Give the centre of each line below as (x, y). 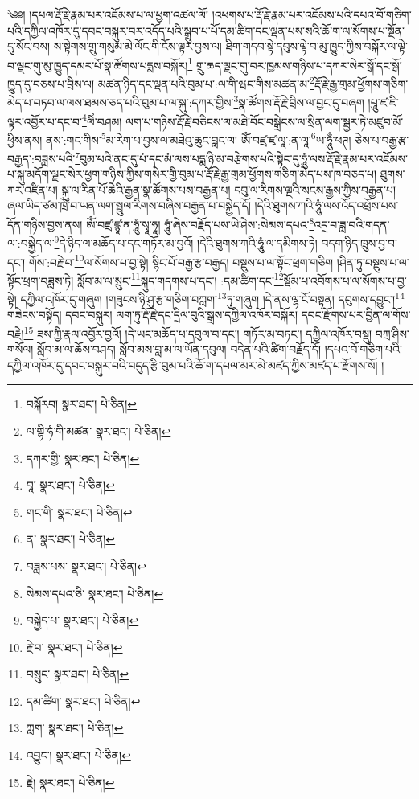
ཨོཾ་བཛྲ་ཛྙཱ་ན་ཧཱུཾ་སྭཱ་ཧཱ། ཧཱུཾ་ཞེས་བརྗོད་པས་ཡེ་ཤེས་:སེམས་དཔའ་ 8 (200, 223)
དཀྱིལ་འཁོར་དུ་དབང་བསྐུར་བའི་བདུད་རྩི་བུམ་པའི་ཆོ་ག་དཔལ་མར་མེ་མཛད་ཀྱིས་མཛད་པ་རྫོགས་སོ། (193, 365)
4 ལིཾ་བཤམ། (102, 120)
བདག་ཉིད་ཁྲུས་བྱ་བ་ (359, 242)
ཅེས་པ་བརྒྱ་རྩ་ (382, 139)
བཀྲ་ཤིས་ (392, 333)
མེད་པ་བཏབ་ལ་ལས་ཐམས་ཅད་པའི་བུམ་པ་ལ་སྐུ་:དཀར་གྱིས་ (121, 102)
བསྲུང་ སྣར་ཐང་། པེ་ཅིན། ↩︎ (78, 674)
